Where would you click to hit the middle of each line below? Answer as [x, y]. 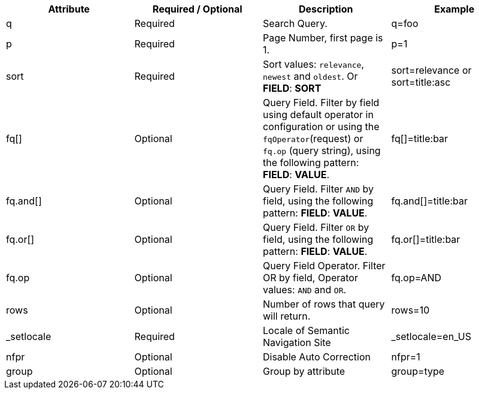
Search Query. [295, 23]
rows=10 [410, 310]
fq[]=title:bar [420, 139]
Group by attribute [304, 371]
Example [454, 9]
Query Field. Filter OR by [316, 227]
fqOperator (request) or [313, 139]
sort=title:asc [421, 82]
